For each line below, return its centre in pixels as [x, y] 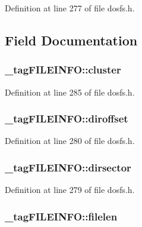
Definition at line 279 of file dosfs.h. [70, 190]
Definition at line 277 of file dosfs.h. [70, 8]
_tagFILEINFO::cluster [63, 70]
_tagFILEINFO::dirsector [68, 167]
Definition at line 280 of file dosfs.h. [70, 141]
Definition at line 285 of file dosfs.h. [70, 92]
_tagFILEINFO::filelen [61, 216]
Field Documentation [71, 40]
